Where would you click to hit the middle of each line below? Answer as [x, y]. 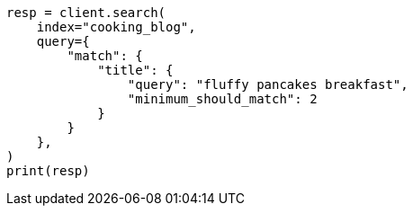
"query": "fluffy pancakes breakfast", [268, 84]
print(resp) [48, 171]
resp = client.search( [86, 13]
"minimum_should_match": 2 [222, 99]
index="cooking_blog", [116, 27]
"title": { [135, 70]
